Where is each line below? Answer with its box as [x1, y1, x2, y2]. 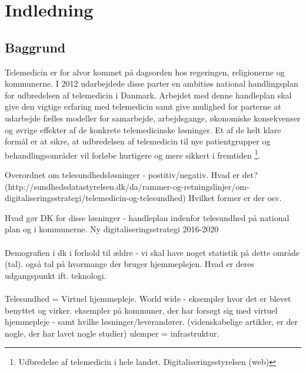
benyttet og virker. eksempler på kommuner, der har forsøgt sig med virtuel [5, 304, 278, 316]
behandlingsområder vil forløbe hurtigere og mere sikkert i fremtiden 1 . [5, 147, 261, 161]
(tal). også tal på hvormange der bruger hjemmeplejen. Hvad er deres [5, 258, 254, 270]
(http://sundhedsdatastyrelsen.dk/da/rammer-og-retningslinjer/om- [5, 180, 250, 192]
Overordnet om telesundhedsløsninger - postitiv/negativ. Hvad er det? [5, 168, 258, 180]
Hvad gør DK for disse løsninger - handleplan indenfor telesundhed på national [5, 211, 290, 223]
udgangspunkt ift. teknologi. [5, 269, 107, 281]
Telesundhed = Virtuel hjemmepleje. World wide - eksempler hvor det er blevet [5, 292, 291, 304]
